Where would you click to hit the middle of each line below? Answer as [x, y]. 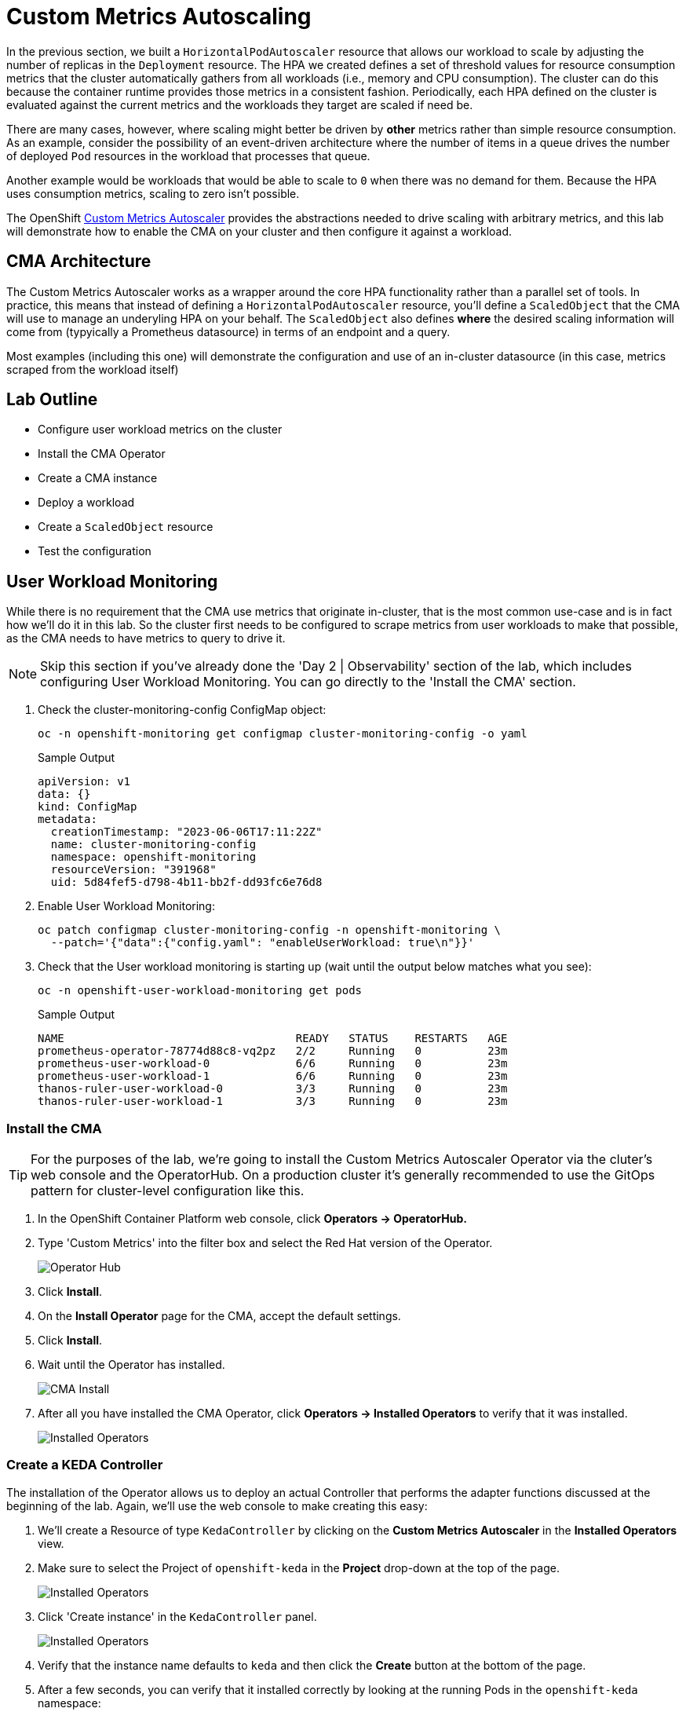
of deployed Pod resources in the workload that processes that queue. [188, 155]
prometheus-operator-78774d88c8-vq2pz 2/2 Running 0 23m [273, 1051]
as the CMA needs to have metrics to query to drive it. [146, 638]
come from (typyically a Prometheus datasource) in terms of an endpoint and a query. [228, 331]
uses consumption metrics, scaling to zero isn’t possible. [153, 193]
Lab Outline [52, 400]
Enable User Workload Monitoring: [126, 906]
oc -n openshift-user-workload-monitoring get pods [200, 991]
